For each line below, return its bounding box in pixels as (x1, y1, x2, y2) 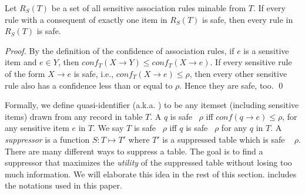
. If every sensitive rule (210, 56, 292, 68)
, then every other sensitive (189, 67, 287, 79)
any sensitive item (5, 122, 69, 134)
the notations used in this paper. (5, 179, 122, 191)
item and (5, 56, 37, 68)
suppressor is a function (5, 133, 90, 145)
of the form (5, 67, 45, 79)
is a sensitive (243, 44, 289, 56)
